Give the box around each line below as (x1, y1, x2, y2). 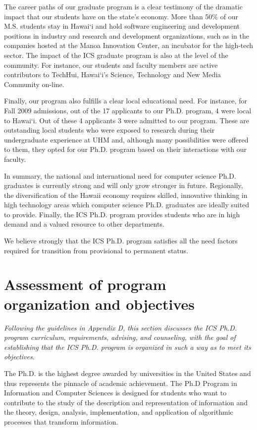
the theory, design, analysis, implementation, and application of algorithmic (4, 407, 233, 417)
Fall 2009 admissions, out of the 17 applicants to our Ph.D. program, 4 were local (4, 105, 252, 115)
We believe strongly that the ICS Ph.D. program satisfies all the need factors (4, 236, 238, 246)
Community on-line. (4, 79, 64, 89)
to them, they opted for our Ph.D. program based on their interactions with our (4, 144, 247, 154)
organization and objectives (4, 293, 195, 314)
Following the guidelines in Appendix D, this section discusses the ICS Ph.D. (4, 322, 237, 333)
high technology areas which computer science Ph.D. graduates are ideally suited (4, 199, 250, 210)
